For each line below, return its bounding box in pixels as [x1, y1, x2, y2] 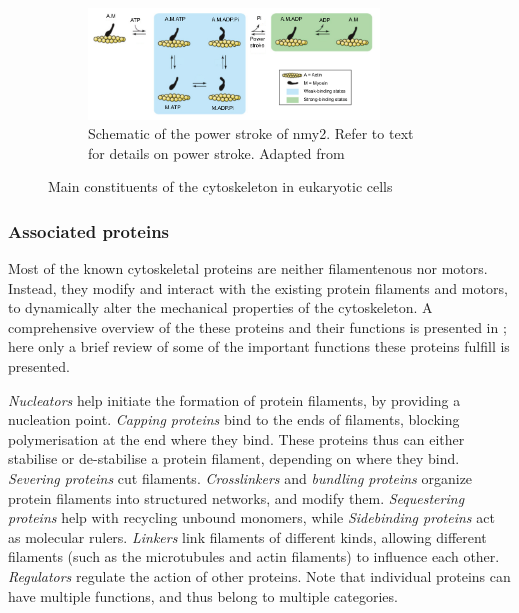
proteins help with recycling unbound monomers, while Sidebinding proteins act [8, 507, 495, 528]
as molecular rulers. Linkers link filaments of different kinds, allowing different [8, 526, 487, 547]
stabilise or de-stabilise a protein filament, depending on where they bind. [8, 448, 460, 469]
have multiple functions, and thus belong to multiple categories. [8, 585, 398, 606]
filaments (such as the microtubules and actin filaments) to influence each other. [8, 546, 500, 567]
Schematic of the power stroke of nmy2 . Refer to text [88, 123, 414, 144]
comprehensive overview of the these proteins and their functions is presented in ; [8, 316, 507, 337]
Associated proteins [8, 218, 170, 243]
